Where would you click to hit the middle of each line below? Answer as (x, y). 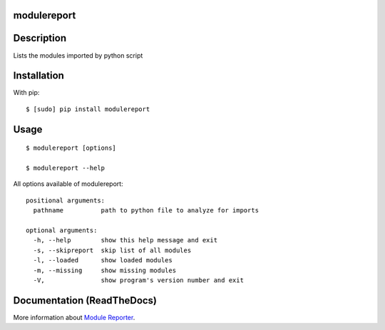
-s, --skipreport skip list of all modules (112, 250)
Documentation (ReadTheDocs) (85, 300)
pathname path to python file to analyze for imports (146, 211)
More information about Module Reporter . (74, 317)
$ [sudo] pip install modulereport (88, 109)
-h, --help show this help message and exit (125, 240)
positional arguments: (66, 200)
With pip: (26, 93)
